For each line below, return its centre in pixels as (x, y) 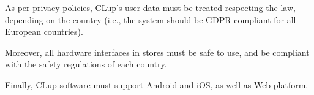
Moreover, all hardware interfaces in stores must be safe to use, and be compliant (157, 52)
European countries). (44, 32)
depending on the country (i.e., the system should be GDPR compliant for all (151, 19)
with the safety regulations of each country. (86, 64)
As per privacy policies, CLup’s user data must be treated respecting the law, (150, 7)
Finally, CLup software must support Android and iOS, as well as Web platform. (157, 84)
